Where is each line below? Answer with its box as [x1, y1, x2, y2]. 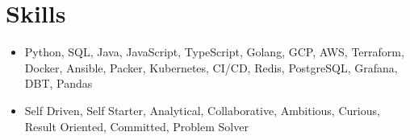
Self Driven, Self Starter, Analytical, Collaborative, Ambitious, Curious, [24, 101, 380, 118]
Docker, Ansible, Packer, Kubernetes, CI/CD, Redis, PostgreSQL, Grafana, [24, 59, 398, 76]
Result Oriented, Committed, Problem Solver [24, 117, 249, 134]
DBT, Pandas [24, 75, 93, 92]
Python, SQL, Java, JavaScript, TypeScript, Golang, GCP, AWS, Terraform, [24, 43, 404, 60]
